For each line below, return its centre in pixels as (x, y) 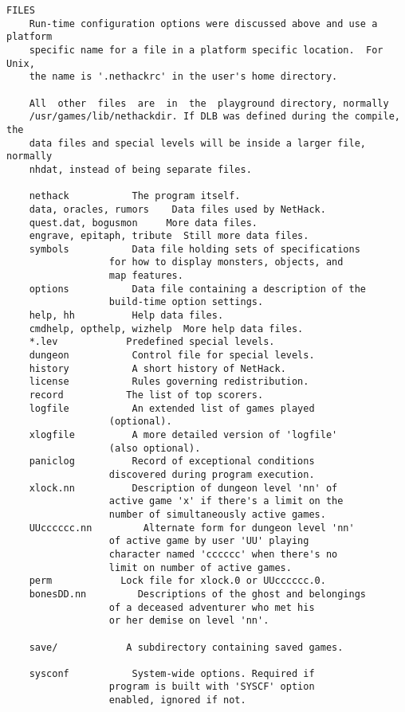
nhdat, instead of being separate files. (140, 169)
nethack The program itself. (135, 196)
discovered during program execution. (212, 474)
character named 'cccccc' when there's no (223, 554)
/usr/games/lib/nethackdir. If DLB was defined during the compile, (214, 117)
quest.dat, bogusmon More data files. (143, 223)
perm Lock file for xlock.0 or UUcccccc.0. (177, 581)
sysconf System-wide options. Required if (172, 673)
